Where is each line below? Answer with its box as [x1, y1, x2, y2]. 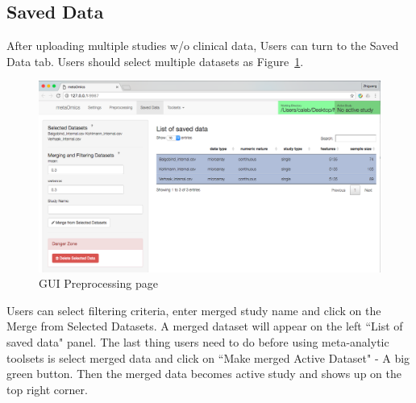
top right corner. [6, 380, 88, 397]
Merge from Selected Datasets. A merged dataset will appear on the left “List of [6, 318, 403, 334]
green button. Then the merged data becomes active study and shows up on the [6, 365, 401, 382]
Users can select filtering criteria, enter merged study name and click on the [6, 301, 381, 318]
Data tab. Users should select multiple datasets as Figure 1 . [6, 52, 304, 69]
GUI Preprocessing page [39, 275, 158, 292]
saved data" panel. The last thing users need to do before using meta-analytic [6, 334, 389, 351]
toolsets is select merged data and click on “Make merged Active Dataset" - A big [6, 349, 410, 366]
